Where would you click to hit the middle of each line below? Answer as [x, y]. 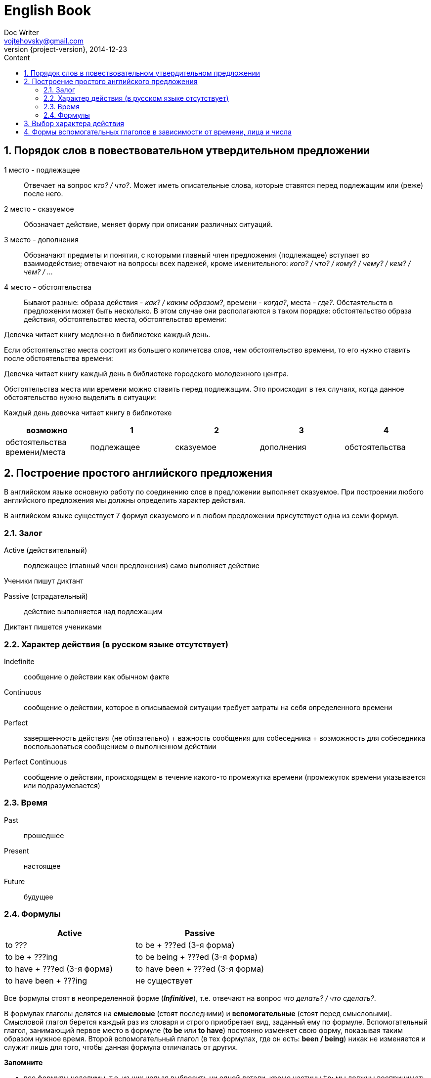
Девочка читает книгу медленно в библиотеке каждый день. [107, 334]
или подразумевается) [62, 785]
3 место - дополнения [41, 239]
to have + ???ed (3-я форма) [59, 969]
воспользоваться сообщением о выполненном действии [120, 746]
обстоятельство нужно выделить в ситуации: [81, 397]
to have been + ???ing [46, 981]
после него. [43, 193]
